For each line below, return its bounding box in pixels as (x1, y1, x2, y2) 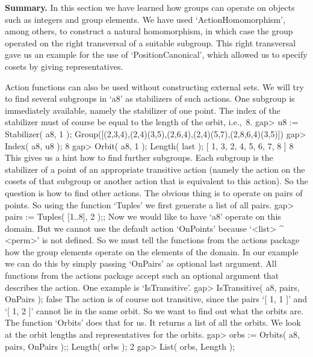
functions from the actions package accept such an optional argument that (5, 269, 279, 282)
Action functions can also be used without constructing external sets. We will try (5, 80, 304, 93)
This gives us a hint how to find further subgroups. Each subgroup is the (5, 151, 273, 164)
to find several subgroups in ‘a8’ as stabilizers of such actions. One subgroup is (5, 92, 295, 105)
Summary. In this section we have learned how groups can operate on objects (5, 1, 295, 13)
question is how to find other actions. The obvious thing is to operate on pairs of (5, 186, 303, 199)
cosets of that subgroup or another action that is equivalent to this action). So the (5, 175, 308, 187)
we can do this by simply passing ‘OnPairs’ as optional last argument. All (5, 257, 277, 270)
